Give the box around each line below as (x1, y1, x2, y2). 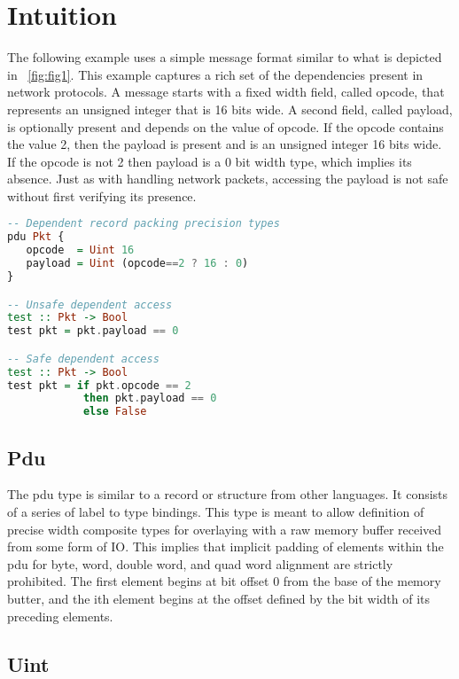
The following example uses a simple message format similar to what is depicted (7, 48, 442, 66)
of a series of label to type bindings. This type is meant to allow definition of (7, 502, 424, 520)
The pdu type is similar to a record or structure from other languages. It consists (7, 485, 448, 503)
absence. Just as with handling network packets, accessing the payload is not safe (7, 169, 448, 188)
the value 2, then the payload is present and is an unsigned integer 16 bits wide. (7, 135, 442, 153)
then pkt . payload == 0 (82, 392, 217, 405)
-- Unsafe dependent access (7, 298, 173, 311)
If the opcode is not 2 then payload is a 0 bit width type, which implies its (7, 152, 412, 170)
